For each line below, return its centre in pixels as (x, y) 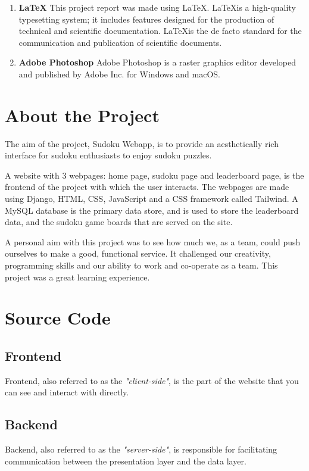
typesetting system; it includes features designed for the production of (146, 19)
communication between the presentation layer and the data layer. (126, 461)
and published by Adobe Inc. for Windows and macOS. (119, 74)
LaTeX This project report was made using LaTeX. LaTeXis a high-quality (157, 7)
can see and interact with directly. (67, 392)
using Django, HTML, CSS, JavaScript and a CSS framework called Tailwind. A (152, 199)
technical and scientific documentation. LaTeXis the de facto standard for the (160, 31)
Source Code (58, 318)
